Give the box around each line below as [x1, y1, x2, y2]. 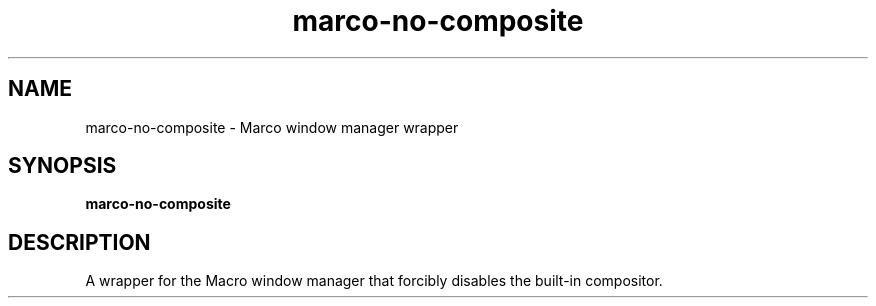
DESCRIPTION [8, 229, 151, 255]
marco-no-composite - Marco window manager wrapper [85, 118, 459, 136]
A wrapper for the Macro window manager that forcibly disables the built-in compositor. [85, 272, 663, 290]
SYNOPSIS [8, 153, 117, 179]
